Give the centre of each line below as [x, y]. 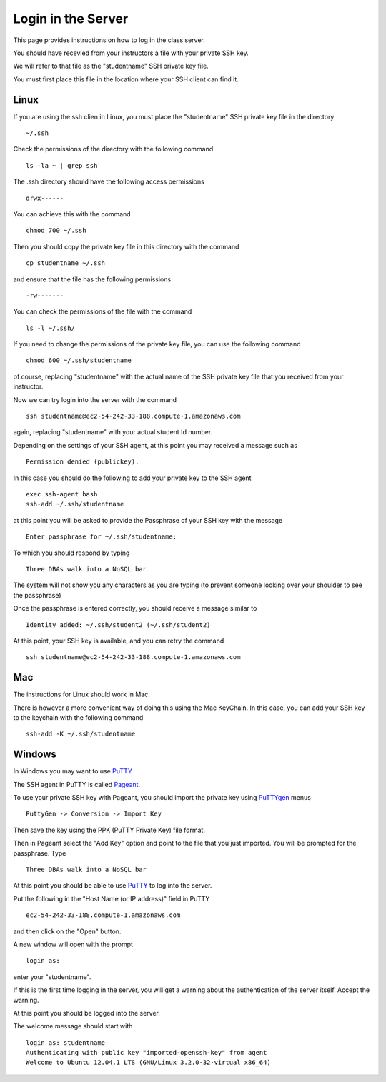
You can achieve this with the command [72, 214]
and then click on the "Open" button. [67, 931]
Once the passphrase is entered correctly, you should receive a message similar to [135, 608]
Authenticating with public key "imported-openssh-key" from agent [147, 1053]
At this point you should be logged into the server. [86, 1013]
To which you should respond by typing [71, 553]
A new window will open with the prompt [73, 944]
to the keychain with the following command [78, 717]
